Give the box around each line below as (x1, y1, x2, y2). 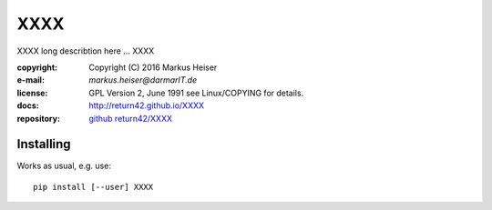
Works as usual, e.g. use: (16, 160, 111, 172)
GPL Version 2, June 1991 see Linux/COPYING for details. (88, 87, 304, 98)
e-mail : (16, 75, 46, 85)
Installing (16, 136, 72, 152)
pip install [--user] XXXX (33, 182, 154, 192)
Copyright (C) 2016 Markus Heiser (88, 62, 218, 73)
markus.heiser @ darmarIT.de (88, 75, 198, 85)
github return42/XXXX (88, 113, 173, 124)
